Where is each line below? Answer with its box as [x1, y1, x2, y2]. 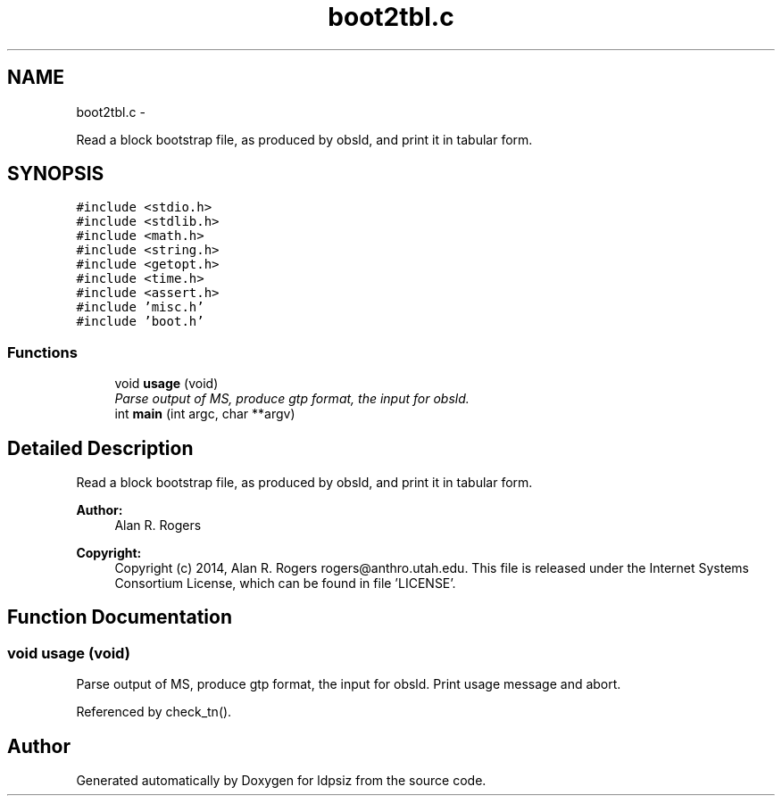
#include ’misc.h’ [76, 300, 204, 315]
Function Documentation [7, 606, 232, 629]
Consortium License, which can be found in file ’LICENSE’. [114, 575, 456, 592]
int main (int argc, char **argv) [114, 406, 295, 422]
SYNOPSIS [7, 162, 104, 186]
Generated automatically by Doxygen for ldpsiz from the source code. [76, 773, 487, 789]
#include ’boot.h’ [76, 314, 204, 329]
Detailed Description [7, 436, 194, 459]
